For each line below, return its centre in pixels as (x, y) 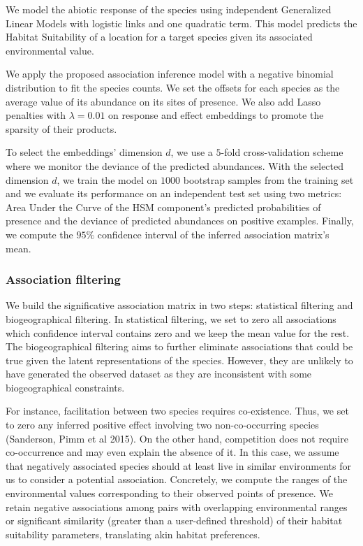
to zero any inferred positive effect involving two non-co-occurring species (162, 425)
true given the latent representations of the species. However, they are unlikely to (179, 360)
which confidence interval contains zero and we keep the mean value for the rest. (178, 332)
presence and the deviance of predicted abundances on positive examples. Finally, (180, 221)
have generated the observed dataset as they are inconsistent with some (159, 374)
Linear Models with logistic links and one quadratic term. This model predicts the (181, 23)
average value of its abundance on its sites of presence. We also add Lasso (163, 101)
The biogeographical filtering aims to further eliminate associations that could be (179, 346)
